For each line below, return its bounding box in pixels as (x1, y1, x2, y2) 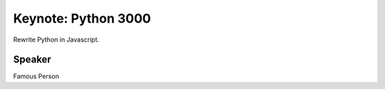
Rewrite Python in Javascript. (13, 35, 100, 44)
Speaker (13, 54, 51, 66)
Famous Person (13, 72, 60, 81)
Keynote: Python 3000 (13, 11, 151, 26)
